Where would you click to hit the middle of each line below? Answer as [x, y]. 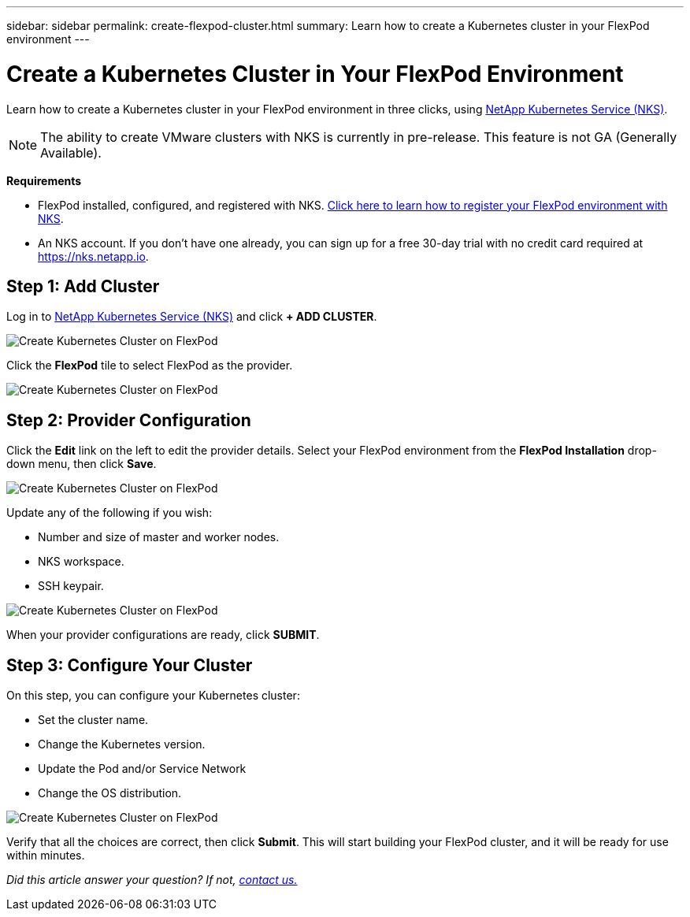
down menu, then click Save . [82, 464]
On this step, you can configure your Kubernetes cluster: [153, 696]
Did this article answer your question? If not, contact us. [152, 880]
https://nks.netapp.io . [93, 256]
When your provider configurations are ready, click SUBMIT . [163, 635]
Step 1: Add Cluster [83, 286]
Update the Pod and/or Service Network [142, 769]
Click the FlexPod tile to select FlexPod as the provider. [150, 366]
